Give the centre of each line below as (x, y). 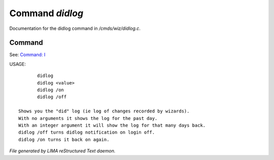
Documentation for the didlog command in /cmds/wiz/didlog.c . (75, 28)
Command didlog (46, 13)
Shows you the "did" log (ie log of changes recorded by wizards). (104, 111)
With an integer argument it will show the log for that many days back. (112, 125)
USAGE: (18, 64)
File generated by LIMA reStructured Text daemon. (62, 151)
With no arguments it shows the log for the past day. (88, 118)
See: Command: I (27, 55)
